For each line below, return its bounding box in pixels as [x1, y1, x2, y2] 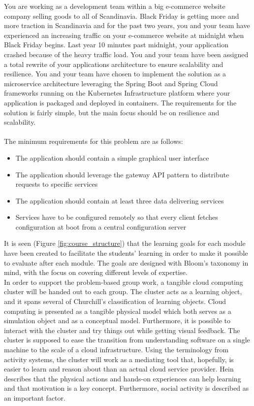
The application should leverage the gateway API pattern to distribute [15, 169, 229, 179]
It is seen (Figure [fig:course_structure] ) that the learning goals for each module [4, 238, 246, 248]
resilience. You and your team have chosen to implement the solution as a [4, 68, 226, 79]
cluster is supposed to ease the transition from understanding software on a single [4, 335, 250, 345]
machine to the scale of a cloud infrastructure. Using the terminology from [4, 344, 229, 354]
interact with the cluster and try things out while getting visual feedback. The [4, 325, 240, 335]
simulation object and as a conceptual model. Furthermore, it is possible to [4, 315, 230, 326]
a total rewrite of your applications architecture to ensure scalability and [4, 59, 223, 69]
